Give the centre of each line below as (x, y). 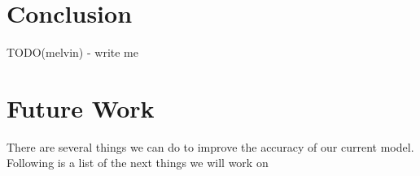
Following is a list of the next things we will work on (138, 163)
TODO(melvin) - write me (72, 52)
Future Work (81, 107)
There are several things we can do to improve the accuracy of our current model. (210, 146)
